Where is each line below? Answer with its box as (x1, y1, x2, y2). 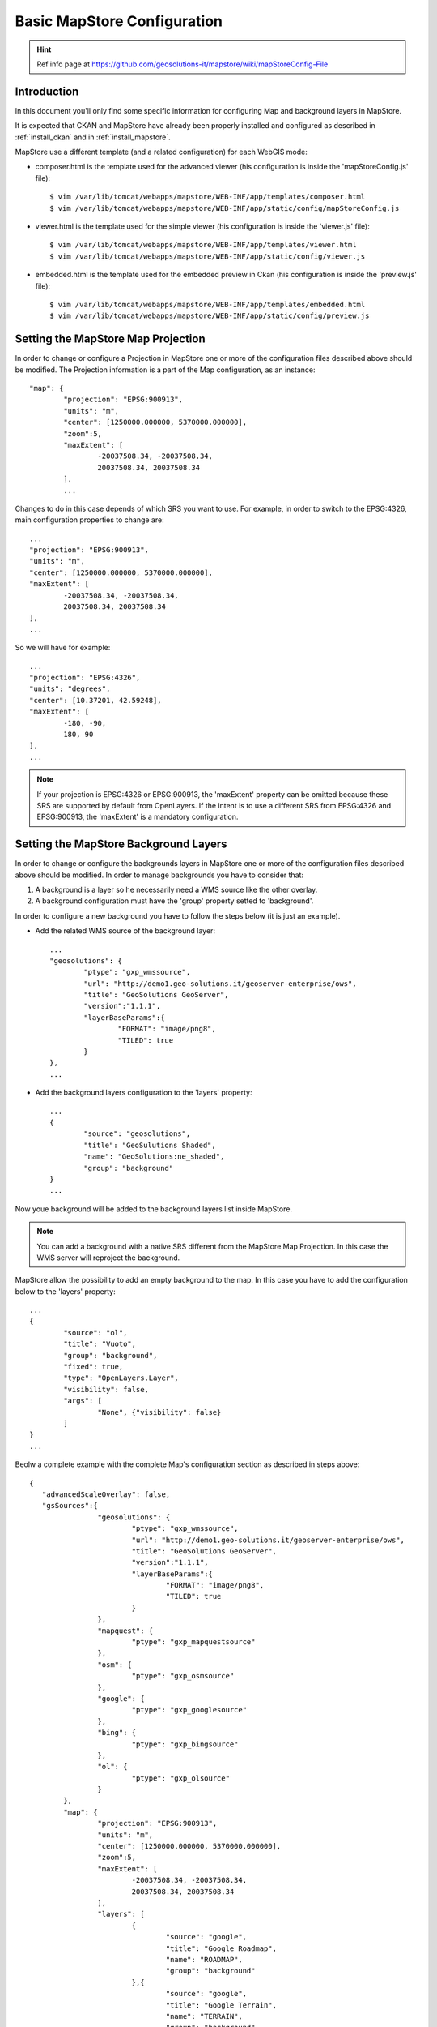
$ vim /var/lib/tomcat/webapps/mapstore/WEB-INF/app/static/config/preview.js (49, 311, 370, 320)
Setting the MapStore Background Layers (15, 838, 227, 851)
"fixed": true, (63, 1362, 124, 1372)
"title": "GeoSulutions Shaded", (83, 1140, 216, 1150)
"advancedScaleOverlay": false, (41, 1489, 171, 1499)
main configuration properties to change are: (15, 515, 165, 525)
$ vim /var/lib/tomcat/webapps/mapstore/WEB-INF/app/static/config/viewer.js (49, 251, 366, 261)
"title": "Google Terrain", (165, 2000, 277, 2010)
